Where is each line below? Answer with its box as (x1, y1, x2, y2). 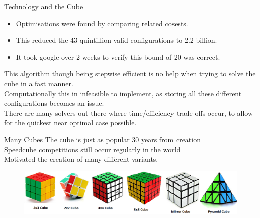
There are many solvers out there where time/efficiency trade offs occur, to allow (4, 107, 253, 118)
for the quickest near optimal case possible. (4, 117, 137, 128)
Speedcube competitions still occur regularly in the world (4, 144, 181, 154)
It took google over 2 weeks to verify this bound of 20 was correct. (16, 51, 220, 62)
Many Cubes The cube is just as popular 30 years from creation (4, 134, 201, 144)
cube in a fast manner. (4, 78, 73, 88)
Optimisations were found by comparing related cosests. (16, 18, 188, 28)
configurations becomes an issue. (4, 98, 104, 108)
